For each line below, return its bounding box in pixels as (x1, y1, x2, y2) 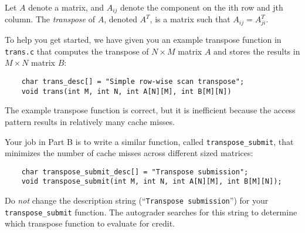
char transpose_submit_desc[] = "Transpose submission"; (21, 167, 249, 176)
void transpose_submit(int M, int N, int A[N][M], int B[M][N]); (21, 177, 282, 186)
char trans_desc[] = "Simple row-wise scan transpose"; (21, 77, 245, 86)
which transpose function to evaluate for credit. (5, 217, 175, 229)
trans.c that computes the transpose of (5, 45, 149, 57)
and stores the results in (213, 45, 300, 57)
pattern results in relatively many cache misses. (5, 115, 175, 127)
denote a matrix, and (28, 1, 104, 13)
